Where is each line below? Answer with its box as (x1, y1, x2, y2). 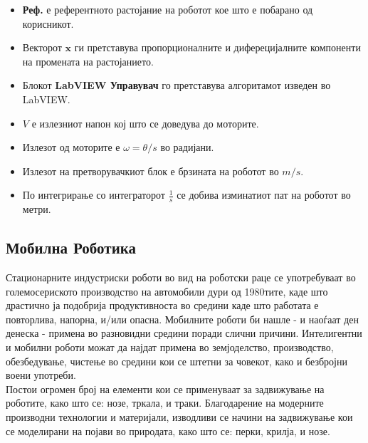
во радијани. (160, 140, 214, 155)
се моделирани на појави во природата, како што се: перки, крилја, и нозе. (6, 423, 330, 438)
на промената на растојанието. (22, 53, 154, 68)
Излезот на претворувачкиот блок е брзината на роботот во (22, 163, 279, 178)
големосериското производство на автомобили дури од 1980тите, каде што (6, 283, 328, 298)
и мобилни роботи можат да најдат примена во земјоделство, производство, (6, 339, 334, 354)
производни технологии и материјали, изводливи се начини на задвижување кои (6, 409, 353, 424)
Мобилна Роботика (6, 236, 137, 259)
